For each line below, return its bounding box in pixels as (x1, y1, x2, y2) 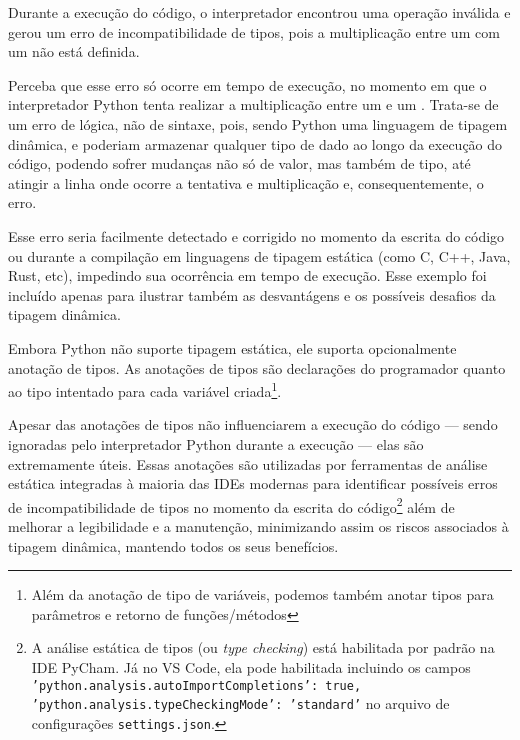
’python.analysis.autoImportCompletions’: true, (31, 678, 362, 693)
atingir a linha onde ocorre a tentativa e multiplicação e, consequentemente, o (8, 172, 484, 193)
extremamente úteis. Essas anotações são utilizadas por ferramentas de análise (8, 453, 488, 474)
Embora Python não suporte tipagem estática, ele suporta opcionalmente (8, 337, 457, 358)
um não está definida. (8, 41, 140, 62)
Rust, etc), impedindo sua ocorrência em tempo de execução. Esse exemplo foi (8, 265, 487, 286)
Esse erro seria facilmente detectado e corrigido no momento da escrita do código (8, 225, 505, 246)
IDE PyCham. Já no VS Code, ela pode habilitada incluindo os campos (31, 656, 471, 677)
